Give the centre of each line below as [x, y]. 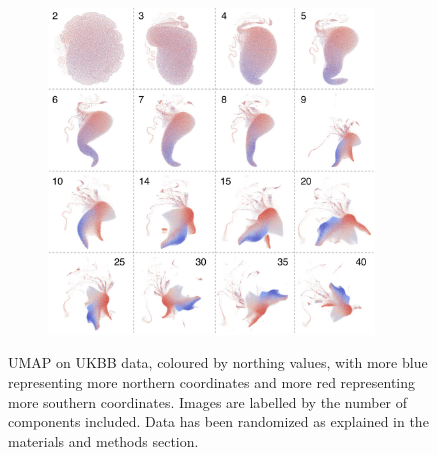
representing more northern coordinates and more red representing [212, 381]
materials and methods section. [103, 440]
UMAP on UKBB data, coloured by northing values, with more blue [218, 362]
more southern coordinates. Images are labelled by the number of [208, 401]
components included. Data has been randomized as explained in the [218, 421]
